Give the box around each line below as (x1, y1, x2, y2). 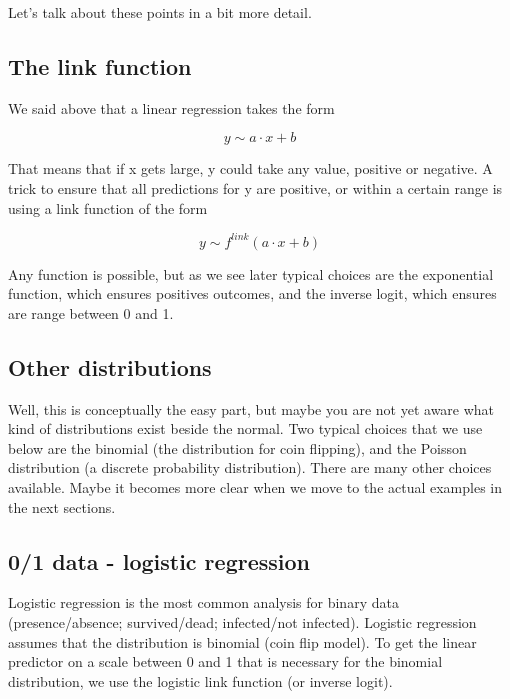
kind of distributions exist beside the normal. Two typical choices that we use (8, 418, 483, 439)
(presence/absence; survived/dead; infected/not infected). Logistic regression (8, 612, 477, 633)
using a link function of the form (8, 197, 208, 218)
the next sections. (8, 496, 116, 517)
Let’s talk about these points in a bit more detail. (8, 2, 312, 22)
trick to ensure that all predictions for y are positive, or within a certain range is (8, 177, 503, 198)
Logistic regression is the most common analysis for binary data (8, 592, 399, 613)
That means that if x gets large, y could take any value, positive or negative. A (8, 158, 493, 179)
